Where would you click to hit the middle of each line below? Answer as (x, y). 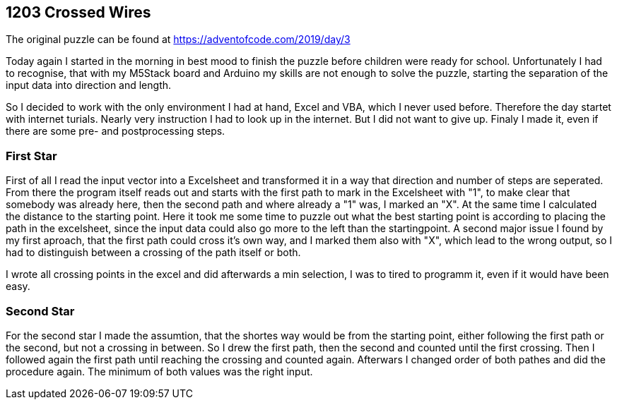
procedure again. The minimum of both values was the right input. (159, 371)
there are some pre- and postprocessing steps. (116, 131)
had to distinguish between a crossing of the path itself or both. (153, 253)
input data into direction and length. (89, 85)
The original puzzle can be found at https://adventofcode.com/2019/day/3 (178, 40)
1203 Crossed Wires (78, 12)
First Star (31, 156)
